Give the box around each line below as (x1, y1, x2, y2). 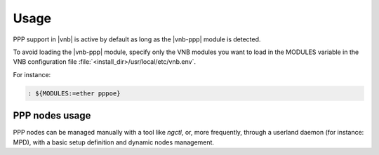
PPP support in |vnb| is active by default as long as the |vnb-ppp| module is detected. (13, 35, 261, 43)
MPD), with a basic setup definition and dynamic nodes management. (13, 137, 214, 147)
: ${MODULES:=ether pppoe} (27, 89, 121, 97)
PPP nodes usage (13, 109, 91, 122)
